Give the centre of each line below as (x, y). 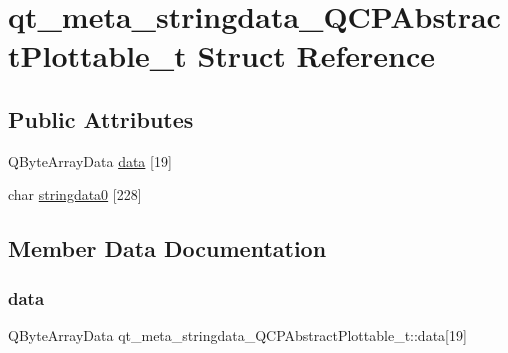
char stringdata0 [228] (75, 194)
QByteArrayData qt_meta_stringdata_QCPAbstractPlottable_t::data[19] (237, 334)
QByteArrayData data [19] (90, 160)
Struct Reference (316, 55)
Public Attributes (101, 118)
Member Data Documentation (167, 248)
